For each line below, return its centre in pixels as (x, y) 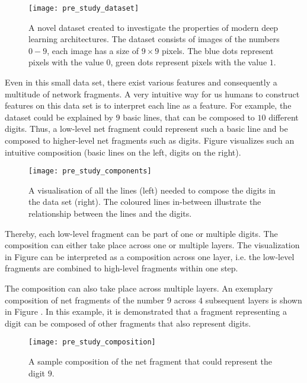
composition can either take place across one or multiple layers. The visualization (152, 245)
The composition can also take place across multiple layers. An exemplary (139, 288)
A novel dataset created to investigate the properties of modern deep (153, 27)
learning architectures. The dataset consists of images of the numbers (154, 39)
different (284, 117)
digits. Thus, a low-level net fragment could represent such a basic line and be (146, 129)
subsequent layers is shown (254, 300)
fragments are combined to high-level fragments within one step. (121, 268)
